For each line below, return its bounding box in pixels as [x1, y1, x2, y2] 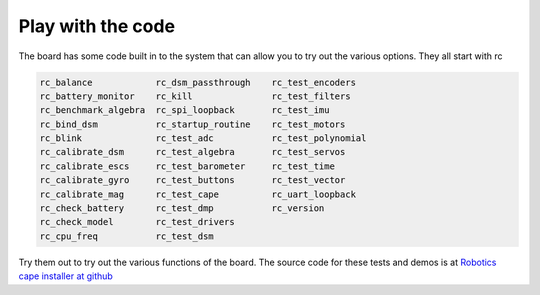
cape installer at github [18, 270, 114, 282]
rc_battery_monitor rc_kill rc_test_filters [39, 90, 351, 102]
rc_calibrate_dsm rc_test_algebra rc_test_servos [39, 146, 346, 158]
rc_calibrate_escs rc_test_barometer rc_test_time [39, 160, 335, 172]
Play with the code [18, 15, 175, 37]
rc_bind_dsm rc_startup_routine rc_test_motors [39, 118, 346, 130]
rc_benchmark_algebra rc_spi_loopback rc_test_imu [39, 105, 330, 116]
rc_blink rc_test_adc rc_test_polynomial [39, 133, 367, 144]
